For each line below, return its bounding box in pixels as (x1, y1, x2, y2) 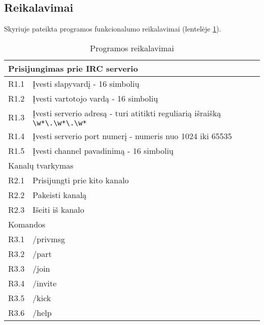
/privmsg (32, 233, 65, 245)
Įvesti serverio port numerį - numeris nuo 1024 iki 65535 (32, 129, 232, 142)
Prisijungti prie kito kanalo (32, 174, 129, 186)
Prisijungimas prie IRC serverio (8, 62, 138, 74)
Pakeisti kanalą (32, 188, 87, 201)
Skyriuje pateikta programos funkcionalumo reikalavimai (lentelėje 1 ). (4, 23, 221, 34)
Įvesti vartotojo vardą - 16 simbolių (32, 92, 158, 104)
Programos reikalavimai (90, 42, 174, 54)
